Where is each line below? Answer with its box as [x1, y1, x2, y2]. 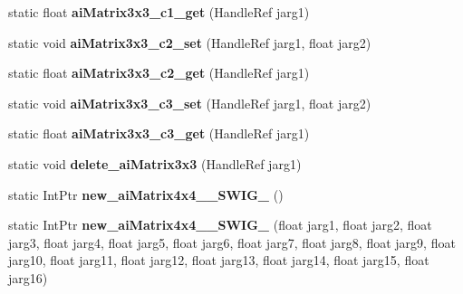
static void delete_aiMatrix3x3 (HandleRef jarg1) [8, 154, 302, 173]
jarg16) [8, 268, 48, 287]
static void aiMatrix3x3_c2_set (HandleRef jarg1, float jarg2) [8, 33, 371, 52]
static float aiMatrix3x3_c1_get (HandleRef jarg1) [8, 3, 310, 21]
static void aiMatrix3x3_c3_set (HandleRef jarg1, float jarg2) [8, 93, 371, 112]
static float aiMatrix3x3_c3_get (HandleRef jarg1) [8, 124, 310, 143]
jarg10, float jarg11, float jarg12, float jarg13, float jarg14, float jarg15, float [8, 251, 429, 270]
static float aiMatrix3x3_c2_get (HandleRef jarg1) [8, 63, 310, 82]
